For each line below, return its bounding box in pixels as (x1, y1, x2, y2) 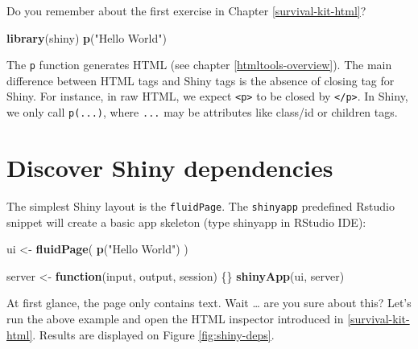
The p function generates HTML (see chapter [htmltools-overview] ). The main (6, 56, 392, 73)
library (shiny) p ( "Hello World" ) (6, 29, 167, 46)
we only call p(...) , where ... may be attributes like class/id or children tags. (6, 104, 398, 121)
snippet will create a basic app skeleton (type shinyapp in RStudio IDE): (6, 213, 366, 230)
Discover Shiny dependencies (6, 150, 333, 183)
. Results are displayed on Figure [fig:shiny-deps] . (32, 326, 275, 343)
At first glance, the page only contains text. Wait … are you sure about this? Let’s (6, 294, 412, 311)
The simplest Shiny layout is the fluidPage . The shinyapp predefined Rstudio (6, 197, 395, 214)
